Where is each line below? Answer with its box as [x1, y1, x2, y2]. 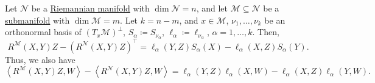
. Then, [252, 25, 279, 38]
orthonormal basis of [5, 25, 82, 38]
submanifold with [5, 13, 70, 26]
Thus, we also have [5, 53, 75, 65]
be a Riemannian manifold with [31, 2, 150, 14]
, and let [196, 2, 228, 14]
